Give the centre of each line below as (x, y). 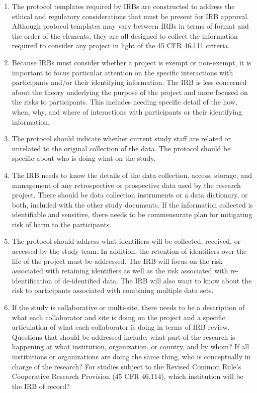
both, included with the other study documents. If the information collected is (132, 204)
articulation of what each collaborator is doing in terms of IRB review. (121, 327)
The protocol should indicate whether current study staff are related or (121, 138)
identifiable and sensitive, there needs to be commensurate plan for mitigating (132, 214)
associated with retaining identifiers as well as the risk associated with (120, 271)
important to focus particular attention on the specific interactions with (122, 72)
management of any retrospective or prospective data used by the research (126, 185)
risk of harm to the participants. (62, 224)
